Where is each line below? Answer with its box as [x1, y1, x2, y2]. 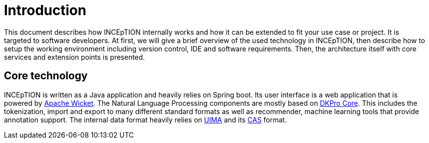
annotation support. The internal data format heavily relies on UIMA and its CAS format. [4, 115, 287, 124]
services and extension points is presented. [4, 52, 145, 61]
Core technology [4, 70, 88, 82]
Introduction [4, 2, 87, 19]
